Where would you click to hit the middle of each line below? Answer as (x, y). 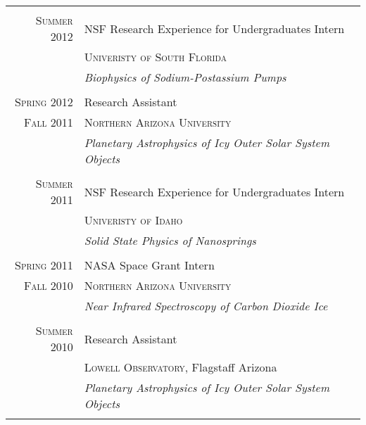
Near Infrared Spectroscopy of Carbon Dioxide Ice (206, 306)
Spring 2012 (44, 102)
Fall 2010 (48, 285)
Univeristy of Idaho (133, 220)
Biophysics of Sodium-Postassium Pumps (185, 77)
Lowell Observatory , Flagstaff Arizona (181, 367)
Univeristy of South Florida (155, 57)
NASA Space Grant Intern (149, 265)
